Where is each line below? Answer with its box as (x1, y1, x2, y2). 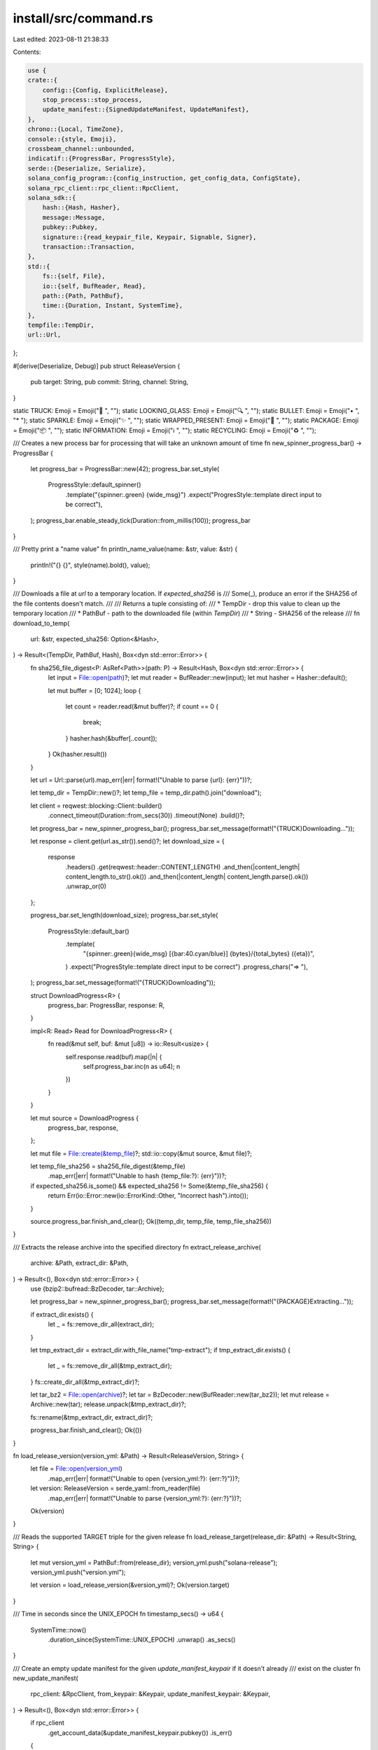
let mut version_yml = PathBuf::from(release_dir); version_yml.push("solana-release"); (30, 1558, 278, 1567)
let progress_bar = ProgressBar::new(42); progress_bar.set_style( (30, 464, 220, 472)
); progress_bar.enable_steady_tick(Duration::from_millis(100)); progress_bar (30, 516, 251, 524)
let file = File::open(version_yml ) (30, 1464, 122, 1473)
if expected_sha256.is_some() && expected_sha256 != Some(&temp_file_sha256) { (30, 1182, 269, 1190)
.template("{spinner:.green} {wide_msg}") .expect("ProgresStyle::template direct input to (65, 490, 322, 498)
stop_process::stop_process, (42, 96, 143, 104)
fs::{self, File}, (42, 272, 106, 280)
